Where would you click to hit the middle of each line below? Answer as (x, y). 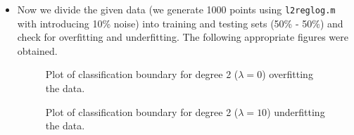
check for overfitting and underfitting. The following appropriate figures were (183, 37)
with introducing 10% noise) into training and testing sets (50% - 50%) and (180, 23)
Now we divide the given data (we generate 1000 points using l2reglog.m (176, 9)
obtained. (37, 50)
